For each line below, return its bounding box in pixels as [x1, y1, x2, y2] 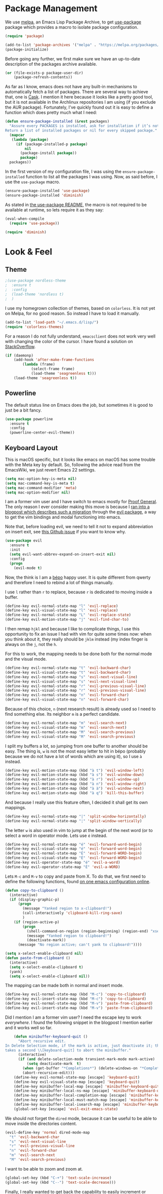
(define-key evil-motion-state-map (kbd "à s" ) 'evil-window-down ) [5, 773, 145, 777]
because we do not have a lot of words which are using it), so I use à [5, 753, 142, 759]
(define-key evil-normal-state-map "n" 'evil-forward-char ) [5, 693, 130, 698]
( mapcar [9, 133, 25, 137]
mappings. [5, 804, 26, 810]
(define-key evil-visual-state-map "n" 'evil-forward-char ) [5, 697, 130, 702]
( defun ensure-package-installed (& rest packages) [5, 119, 110, 124]
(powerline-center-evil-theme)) [9, 430, 75, 435]
